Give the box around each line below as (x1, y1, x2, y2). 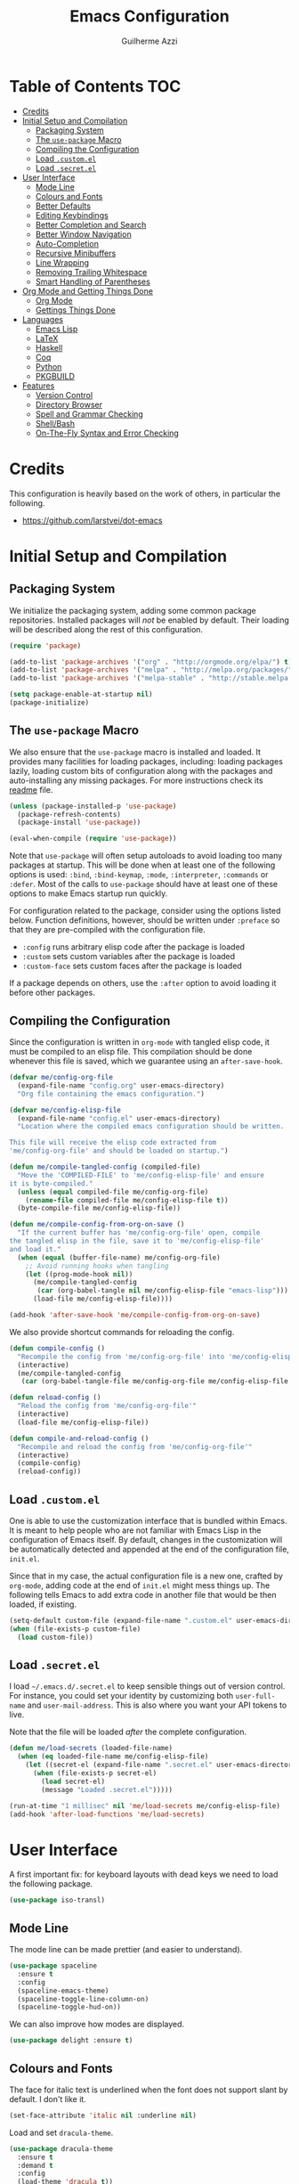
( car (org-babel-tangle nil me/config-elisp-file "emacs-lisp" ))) (36, 1286, 289, 1295)
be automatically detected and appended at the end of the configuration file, (9, 1544, 289, 1554)
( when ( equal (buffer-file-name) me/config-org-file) (17, 1253, 221, 1262)
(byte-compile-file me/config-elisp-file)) (17, 1204, 181, 1213)
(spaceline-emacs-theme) (17, 1986, 109, 1995)
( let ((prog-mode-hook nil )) (25, 1269, 133, 1279)
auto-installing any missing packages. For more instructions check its (9, 775, 264, 786)
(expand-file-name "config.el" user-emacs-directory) (17, 1113, 221, 1123)
